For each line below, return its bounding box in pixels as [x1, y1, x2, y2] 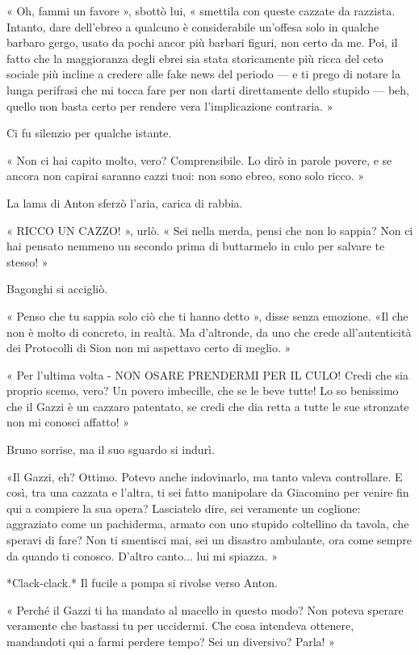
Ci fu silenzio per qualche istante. [6, 124, 172, 141]
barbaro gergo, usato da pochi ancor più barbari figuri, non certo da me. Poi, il [6, 34, 398, 51]
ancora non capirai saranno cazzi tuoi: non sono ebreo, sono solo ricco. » [6, 167, 365, 184]
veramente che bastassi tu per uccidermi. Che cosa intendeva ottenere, [6, 617, 354, 634]
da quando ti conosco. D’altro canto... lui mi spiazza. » [6, 547, 279, 564]
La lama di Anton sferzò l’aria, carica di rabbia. [6, 194, 243, 211]
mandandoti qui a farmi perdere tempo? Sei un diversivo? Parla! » [6, 633, 335, 649]
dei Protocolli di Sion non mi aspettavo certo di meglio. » [6, 339, 291, 356]
